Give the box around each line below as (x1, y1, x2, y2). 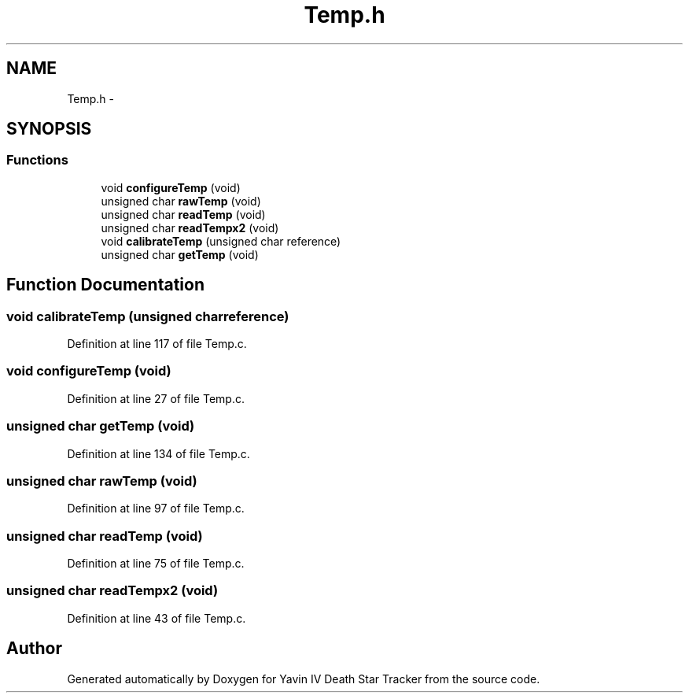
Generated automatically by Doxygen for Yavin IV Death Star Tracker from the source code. (67, 671, 540, 686)
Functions (6, 152, 68, 168)
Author (6, 638, 62, 659)
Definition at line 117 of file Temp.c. (67, 337, 247, 351)
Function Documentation (6, 275, 204, 295)
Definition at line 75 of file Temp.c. (67, 557, 245, 571)
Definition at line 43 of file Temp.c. (67, 611, 246, 625)
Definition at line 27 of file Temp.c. (67, 391, 245, 405)
